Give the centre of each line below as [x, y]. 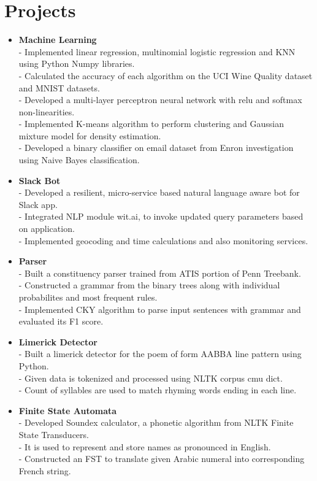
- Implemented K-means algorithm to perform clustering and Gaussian [151, 124]
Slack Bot [40, 180]
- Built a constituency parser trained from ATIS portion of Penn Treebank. [160, 273]
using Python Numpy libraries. [77, 63]
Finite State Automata [68, 410]
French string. [45, 470]
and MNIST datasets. [59, 87]
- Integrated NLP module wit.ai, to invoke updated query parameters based [161, 216]
